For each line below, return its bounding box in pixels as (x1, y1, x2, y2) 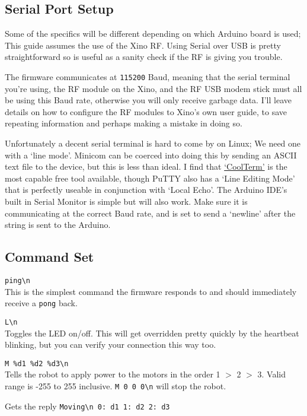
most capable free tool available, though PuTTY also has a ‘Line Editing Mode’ (5, 172, 295, 184)
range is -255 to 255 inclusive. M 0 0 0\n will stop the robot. (5, 379, 226, 392)
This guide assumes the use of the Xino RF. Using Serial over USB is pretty (5, 39, 281, 51)
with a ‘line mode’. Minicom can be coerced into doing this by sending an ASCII (5, 148, 297, 161)
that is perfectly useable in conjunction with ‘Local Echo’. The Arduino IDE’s (5, 183, 287, 196)
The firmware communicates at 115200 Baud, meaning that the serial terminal (5, 70, 290, 82)
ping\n (5, 276, 30, 285)
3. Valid (257, 368, 286, 380)
